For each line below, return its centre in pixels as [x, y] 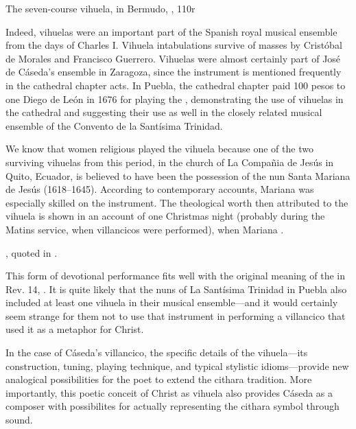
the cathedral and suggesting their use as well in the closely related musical [164, 112]
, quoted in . [32, 252]
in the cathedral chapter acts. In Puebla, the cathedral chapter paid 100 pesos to [176, 85]
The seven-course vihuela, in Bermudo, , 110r [100, 8]
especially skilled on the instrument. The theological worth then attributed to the [177, 202]
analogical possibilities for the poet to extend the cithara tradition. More [159, 379]
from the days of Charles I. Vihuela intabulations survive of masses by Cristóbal [174, 45]
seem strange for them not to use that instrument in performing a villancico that [176, 315]
